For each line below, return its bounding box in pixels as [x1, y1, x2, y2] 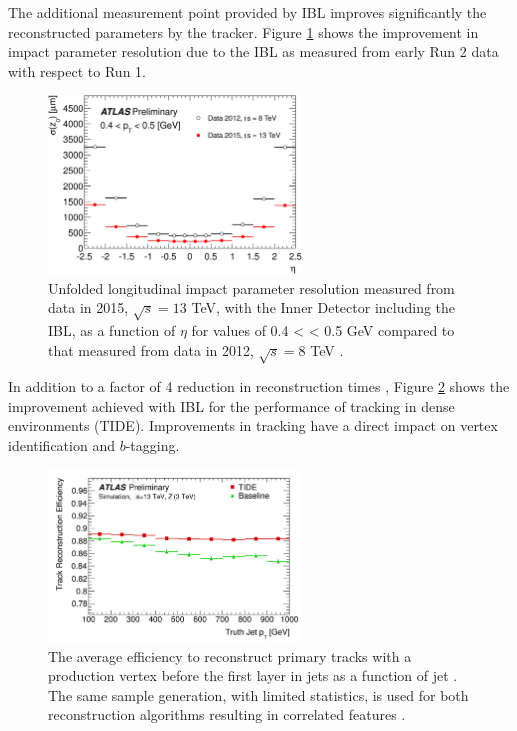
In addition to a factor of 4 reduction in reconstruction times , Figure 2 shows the [8, 376, 510, 397]
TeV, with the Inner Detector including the [191, 297, 456, 318]
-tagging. [125, 435, 180, 456]
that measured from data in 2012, [48, 339, 254, 360]
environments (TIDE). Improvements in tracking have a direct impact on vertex [8, 415, 498, 436]
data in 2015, [48, 297, 129, 318]
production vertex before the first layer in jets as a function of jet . [48, 665, 458, 686]
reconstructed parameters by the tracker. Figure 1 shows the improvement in [8, 21, 479, 42]
